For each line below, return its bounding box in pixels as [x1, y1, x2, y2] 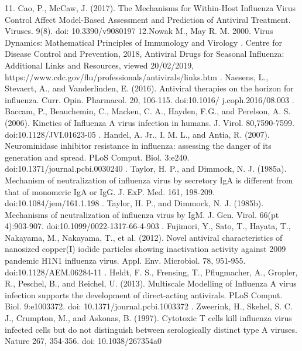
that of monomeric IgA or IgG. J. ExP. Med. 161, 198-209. [5, 185, 215, 197]
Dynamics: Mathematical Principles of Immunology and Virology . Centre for [5, 36, 282, 48]
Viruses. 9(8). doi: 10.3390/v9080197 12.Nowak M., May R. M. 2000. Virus [5, 25, 273, 37]
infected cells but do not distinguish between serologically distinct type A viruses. [5, 323, 297, 335]
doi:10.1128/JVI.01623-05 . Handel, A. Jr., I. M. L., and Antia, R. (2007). [5, 128, 270, 140]
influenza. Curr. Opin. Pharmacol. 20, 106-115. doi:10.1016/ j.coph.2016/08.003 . [5, 93, 294, 105]
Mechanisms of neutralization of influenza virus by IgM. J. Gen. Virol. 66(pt [5, 208, 279, 220]
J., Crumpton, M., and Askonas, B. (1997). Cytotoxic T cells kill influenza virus [5, 312, 292, 324]
